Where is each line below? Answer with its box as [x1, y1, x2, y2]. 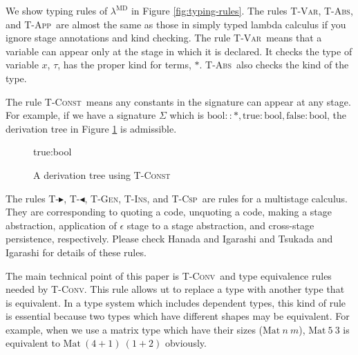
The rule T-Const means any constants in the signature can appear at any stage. [6, 94, 351, 108]
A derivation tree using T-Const [33, 167, 171, 182]
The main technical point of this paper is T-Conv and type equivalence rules [6, 268, 332, 282]
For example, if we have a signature [6, 108, 156, 122]
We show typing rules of [6, 3, 108, 17]
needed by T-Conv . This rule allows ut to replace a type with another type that [6, 282, 345, 296]
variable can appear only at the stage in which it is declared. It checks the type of [6, 44, 352, 58]
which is [169, 108, 205, 122]
